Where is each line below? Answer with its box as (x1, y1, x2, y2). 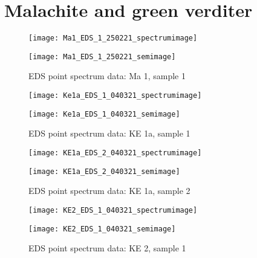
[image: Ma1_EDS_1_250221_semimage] (28, 52, 176, 61)
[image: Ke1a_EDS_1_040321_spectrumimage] (28, 91, 202, 100)
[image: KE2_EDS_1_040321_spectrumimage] (28, 205, 198, 214)
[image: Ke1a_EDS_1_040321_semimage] (28, 109, 180, 118)
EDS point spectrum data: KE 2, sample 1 (28, 242, 186, 254)
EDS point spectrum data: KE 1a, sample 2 (28, 184, 190, 197)
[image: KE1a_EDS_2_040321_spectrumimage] (28, 148, 202, 157)
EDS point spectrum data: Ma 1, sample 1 (28, 69, 186, 82)
